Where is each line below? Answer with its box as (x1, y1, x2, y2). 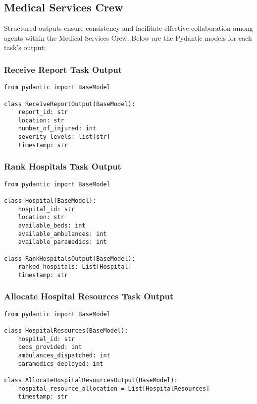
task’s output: (4, 42, 46, 53)
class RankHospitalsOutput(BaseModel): (4, 255, 135, 262)
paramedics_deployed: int (18, 360, 103, 367)
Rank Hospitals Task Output (4, 160, 121, 173)
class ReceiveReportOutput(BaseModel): (4, 100, 135, 108)
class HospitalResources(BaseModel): (4, 327, 128, 335)
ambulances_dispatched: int (18, 352, 110, 359)
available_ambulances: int (18, 230, 107, 237)
